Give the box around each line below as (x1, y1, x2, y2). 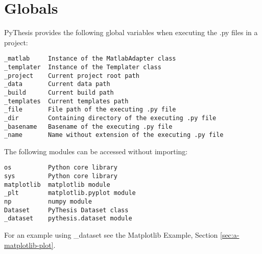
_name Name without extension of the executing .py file (4, 131, 224, 139)
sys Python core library (4, 173, 117, 180)
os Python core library (4, 164, 117, 172)
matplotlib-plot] (4, 239, 54, 250)
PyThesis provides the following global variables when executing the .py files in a (4, 27, 258, 38)
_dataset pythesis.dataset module (4, 215, 132, 222)
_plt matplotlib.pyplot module (4, 189, 136, 197)
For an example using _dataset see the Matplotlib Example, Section (4, 230, 218, 240)
